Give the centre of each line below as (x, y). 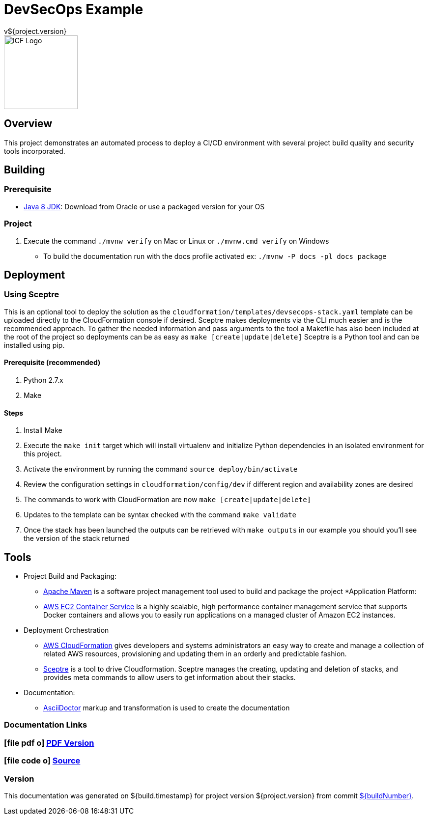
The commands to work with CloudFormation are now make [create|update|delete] (168, 500)
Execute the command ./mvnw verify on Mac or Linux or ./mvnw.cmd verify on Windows (176, 241)
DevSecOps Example (74, 9)
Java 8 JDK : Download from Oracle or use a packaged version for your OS (144, 206)
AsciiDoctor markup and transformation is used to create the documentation (167, 708)
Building (25, 170)
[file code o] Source (42, 761)
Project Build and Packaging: (70, 576)
